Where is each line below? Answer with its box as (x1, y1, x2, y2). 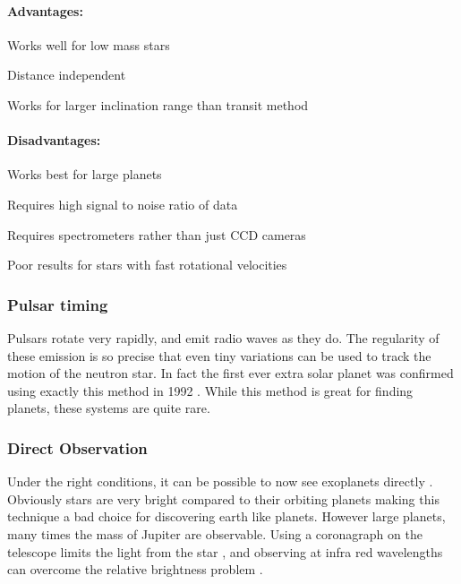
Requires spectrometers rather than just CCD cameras (7, 225, 306, 244)
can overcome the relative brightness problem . (7, 560, 263, 579)
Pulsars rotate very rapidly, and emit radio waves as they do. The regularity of (7, 328, 440, 347)
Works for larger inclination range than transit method (7, 95, 309, 114)
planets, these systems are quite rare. (7, 399, 210, 417)
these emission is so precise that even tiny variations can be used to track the (7, 346, 431, 365)
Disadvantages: (7, 131, 101, 150)
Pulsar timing (7, 293, 108, 315)
